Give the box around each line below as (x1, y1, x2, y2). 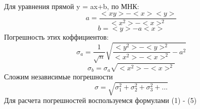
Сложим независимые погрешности (4, 71, 113, 82)
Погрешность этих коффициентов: (4, 32, 109, 42)
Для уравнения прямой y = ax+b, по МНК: (4, 1, 139, 11)
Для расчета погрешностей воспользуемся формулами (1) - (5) (4, 95, 197, 105)
